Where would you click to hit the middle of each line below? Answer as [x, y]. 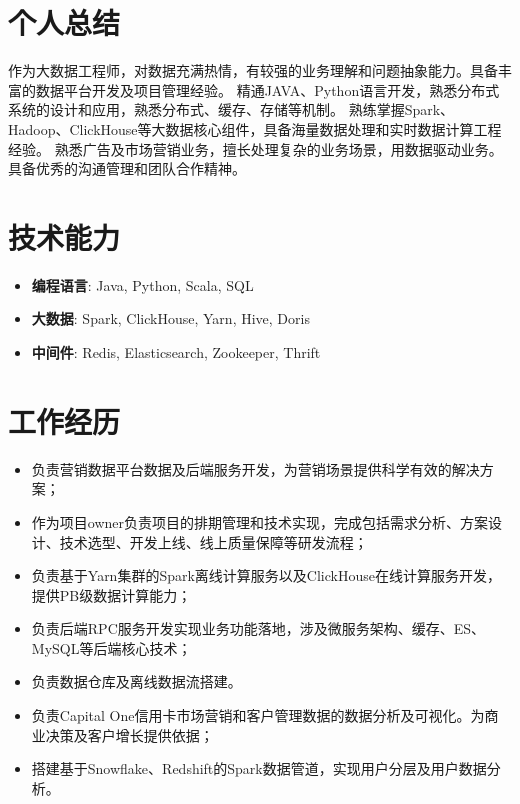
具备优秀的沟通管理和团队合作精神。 [127, 168]
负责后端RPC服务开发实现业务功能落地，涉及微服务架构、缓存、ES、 [258, 628]
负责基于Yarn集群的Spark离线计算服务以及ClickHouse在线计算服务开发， [266, 575]
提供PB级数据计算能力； [111, 594]
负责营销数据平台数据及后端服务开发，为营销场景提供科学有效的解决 [255, 468]
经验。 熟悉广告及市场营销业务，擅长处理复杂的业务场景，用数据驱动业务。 [255, 148]
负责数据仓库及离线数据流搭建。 [136, 681]
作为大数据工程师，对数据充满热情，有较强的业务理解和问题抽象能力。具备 [253, 70]
